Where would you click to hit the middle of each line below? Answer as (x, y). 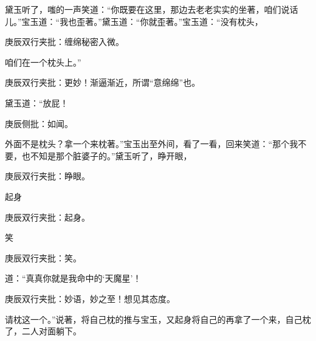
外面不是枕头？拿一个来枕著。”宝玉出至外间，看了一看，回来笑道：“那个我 (152, 144)
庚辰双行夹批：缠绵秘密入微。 (64, 42)
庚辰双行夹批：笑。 (43, 257)
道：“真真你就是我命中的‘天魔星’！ (73, 278)
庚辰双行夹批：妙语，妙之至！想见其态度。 (90, 298)
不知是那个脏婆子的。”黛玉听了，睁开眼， (111, 155)
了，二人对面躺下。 (43, 331)
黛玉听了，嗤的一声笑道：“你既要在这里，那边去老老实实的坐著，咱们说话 (152, 9)
